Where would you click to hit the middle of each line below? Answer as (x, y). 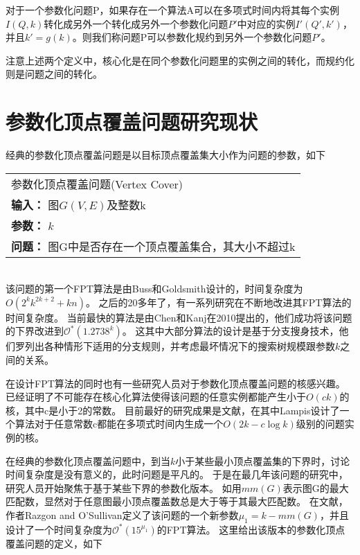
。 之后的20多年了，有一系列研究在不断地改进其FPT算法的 (218, 302)
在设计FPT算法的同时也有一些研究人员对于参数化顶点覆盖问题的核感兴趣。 (175, 383)
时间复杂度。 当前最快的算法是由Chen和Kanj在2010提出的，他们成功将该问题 (179, 317)
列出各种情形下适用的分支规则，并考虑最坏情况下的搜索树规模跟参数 (180, 346)
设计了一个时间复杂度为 (59, 529)
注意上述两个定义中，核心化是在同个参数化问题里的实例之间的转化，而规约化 (180, 60)
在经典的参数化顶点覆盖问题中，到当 (88, 460)
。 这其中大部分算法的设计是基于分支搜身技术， (231, 331)
